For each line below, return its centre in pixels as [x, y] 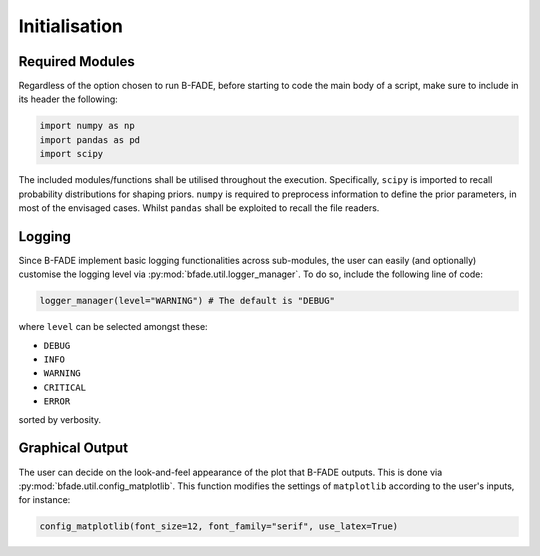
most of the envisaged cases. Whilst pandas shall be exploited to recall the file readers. [199, 207]
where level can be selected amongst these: [113, 327]
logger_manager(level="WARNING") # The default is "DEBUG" [187, 301]
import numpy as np [87, 126]
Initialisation [71, 26]
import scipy [71, 154]
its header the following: [68, 99]
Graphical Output [73, 448]
